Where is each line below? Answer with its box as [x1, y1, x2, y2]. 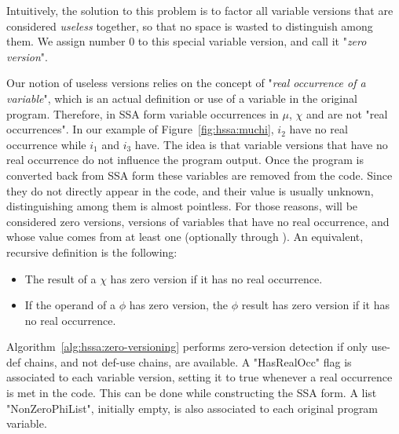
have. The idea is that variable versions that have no [134, 136, 388, 152]
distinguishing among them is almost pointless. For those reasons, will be [6, 198, 358, 214]
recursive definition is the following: [6, 243, 178, 260]
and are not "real [306, 105, 388, 122]
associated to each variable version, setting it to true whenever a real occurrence [6, 369, 393, 385]
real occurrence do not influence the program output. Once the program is [6, 151, 364, 168]
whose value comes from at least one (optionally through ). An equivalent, [6, 228, 364, 245]
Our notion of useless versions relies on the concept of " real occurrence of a [6, 75, 366, 91]
